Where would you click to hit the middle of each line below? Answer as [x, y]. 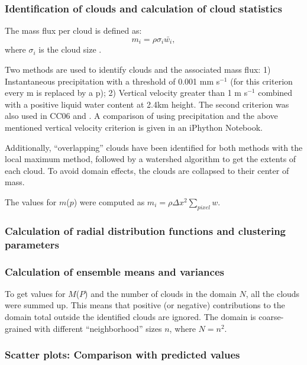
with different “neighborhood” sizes [98, 328]
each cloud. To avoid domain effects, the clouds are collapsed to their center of [147, 170]
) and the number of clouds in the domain [161, 293]
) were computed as [109, 202]
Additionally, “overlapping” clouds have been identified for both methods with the [154, 147]
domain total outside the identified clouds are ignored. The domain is [130, 316]
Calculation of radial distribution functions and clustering [145, 230]
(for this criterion [261, 81]
